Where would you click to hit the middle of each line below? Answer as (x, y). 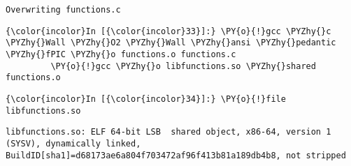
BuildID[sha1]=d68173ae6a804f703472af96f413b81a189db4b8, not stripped (176, 155)
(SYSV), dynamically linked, (73, 143)
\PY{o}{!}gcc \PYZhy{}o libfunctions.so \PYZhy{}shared (183, 66)
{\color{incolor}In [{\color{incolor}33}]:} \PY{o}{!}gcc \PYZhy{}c (169, 31)
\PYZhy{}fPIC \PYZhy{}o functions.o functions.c (121, 54)
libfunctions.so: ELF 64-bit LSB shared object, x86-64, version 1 (169, 132)
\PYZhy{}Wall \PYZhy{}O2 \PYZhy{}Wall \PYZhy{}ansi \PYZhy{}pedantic (171, 43)
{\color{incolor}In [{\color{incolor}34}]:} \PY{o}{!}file (146, 99)
